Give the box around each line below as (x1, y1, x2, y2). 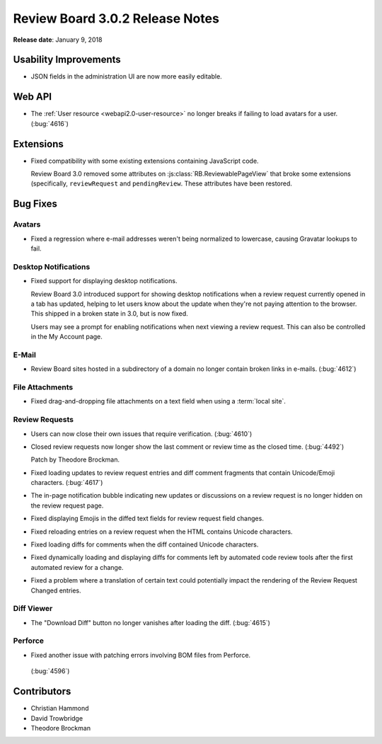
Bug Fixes (13, 198, 58, 210)
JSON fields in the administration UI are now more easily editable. (30, 72, 222, 81)
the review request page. (30, 501, 104, 510)
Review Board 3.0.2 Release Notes (13, 11, 219, 26)
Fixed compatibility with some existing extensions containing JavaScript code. (30, 156, 259, 165)
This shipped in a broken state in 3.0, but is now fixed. (30, 309, 189, 318)
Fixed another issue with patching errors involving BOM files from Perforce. (30, 651, 251, 659)
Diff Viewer (13, 604, 53, 614)
